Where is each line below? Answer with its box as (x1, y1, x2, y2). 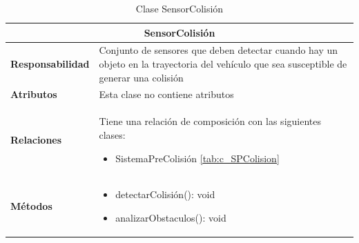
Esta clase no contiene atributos (99, 87, 234, 101)
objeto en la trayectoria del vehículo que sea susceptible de (99, 57, 347, 71)
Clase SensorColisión (135, 1, 224, 15)
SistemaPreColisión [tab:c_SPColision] (115, 150, 280, 165)
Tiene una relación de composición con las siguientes (99, 114, 321, 128)
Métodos (10, 199, 52, 213)
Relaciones (10, 132, 62, 146)
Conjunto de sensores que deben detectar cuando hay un (99, 43, 338, 57)
